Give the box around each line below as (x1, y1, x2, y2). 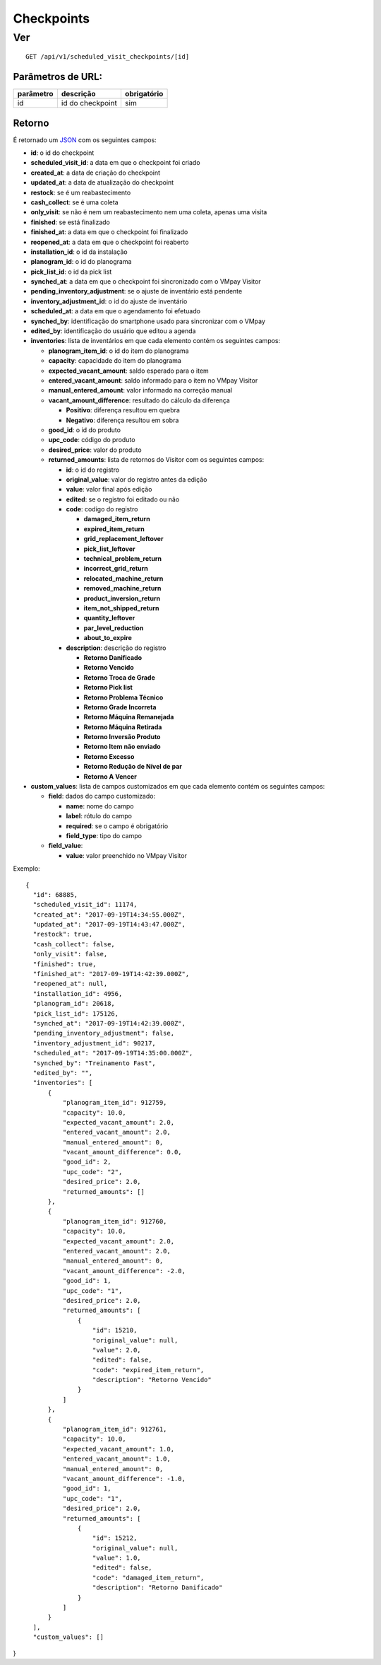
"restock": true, (32, 930, 93, 939)
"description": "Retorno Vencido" (92, 1376, 212, 1384)
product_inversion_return (83, 594, 161, 603)
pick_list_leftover (83, 545, 135, 553)
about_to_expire (83, 634, 132, 642)
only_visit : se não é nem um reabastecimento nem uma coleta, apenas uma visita (30, 208, 267, 216)
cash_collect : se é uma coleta (30, 198, 119, 207)
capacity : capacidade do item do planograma (48, 356, 181, 365)
